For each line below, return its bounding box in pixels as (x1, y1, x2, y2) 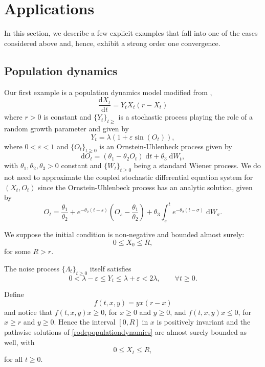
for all (4, 353, 23, 364)
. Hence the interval (54, 316, 116, 327)
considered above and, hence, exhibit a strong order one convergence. (4, 37, 220, 48)
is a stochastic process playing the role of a (118, 111, 253, 122)
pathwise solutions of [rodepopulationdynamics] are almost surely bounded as (4, 326, 247, 337)
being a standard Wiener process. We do (134, 160, 261, 171)
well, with (4, 336, 35, 347)
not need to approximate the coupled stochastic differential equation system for (4, 172, 253, 182)
